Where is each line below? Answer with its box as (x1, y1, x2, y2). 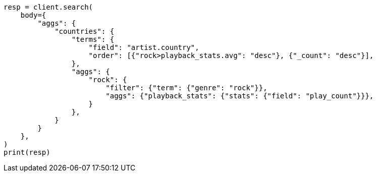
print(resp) (4, 148, 50, 156)
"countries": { (55, 27, 115, 35)
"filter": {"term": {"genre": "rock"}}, (105, 84, 267, 92)
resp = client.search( (4, 3, 93, 11)
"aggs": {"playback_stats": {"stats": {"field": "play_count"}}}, (105, 92, 374, 100)
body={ (20, 11, 46, 19)
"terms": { (71, 35, 115, 43)
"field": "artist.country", (88, 43, 199, 51)
